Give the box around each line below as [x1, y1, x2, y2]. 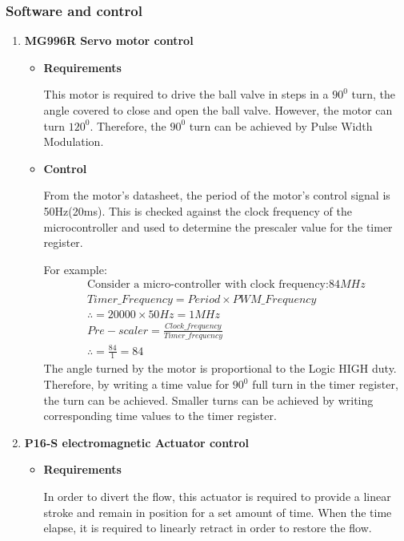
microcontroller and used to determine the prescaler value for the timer [43, 218, 393, 235]
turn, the [351, 86, 396, 103]
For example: [43, 260, 107, 277]
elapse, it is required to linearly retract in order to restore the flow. [43, 519, 372, 536]
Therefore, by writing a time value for [43, 376, 230, 393]
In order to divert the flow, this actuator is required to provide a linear [43, 488, 391, 505]
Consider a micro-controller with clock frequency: [86, 279, 329, 291]
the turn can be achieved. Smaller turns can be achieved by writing [43, 391, 374, 408]
